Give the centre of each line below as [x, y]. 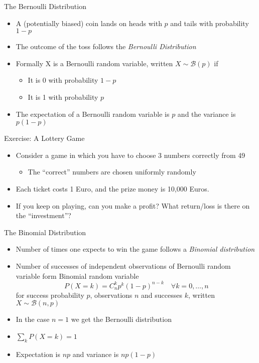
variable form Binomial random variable [77, 276]
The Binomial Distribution [45, 232]
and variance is [96, 354]
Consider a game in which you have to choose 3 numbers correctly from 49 [131, 155]
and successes [162, 295]
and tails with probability [210, 23]
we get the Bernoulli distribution [121, 319]
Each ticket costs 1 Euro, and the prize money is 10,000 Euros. [112, 188]
